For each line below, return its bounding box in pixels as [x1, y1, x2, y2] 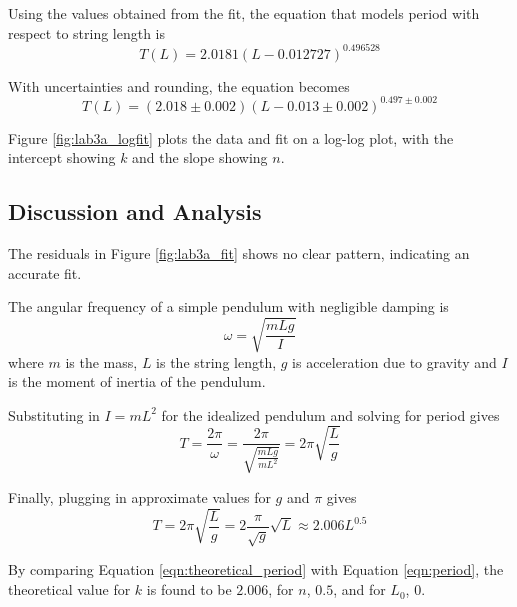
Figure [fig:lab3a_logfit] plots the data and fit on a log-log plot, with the [8, 127, 454, 148]
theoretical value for [8, 579, 131, 600]
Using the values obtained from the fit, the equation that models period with [8, 3, 480, 23]
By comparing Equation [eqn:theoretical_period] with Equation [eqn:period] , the [8, 559, 504, 580]
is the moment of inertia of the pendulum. [8, 371, 266, 392]
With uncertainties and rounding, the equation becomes [8, 75, 350, 96]
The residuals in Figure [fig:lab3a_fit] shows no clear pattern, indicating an [8, 243, 470, 264]
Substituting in [8, 404, 100, 425]
